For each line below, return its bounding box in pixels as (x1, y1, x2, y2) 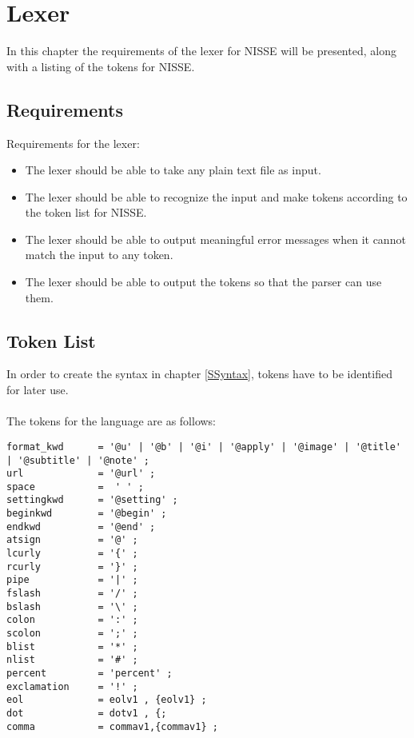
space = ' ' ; (6, 481, 144, 493)
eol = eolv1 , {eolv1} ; (6, 694, 207, 706)
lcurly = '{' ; (6, 548, 138, 560)
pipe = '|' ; (6, 574, 138, 586)
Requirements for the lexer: (6, 134, 140, 151)
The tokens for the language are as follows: (6, 413, 217, 429)
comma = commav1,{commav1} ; (6, 720, 218, 732)
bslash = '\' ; (6, 600, 138, 612)
